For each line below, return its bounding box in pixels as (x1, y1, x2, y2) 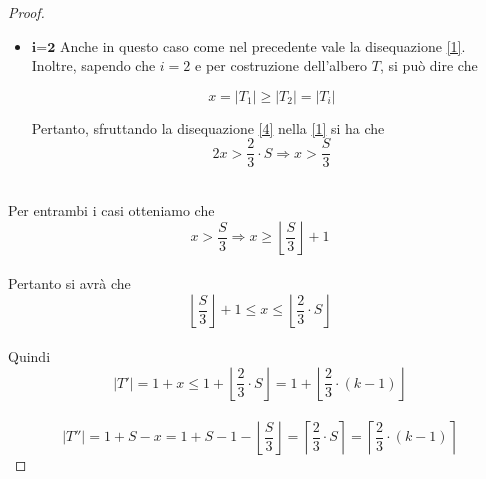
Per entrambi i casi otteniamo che (8, 200, 215, 221)
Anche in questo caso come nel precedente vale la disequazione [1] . (59, 35, 466, 56)
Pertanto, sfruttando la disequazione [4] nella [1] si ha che (31, 117, 385, 138)
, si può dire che (379, 55, 478, 76)
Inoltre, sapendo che (31, 55, 156, 76)
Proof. (8, 2, 45, 22)
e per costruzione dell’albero (195, 55, 368, 76)
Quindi (8, 346, 51, 367)
